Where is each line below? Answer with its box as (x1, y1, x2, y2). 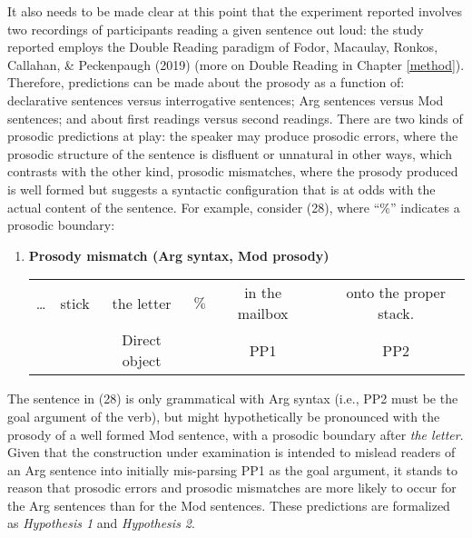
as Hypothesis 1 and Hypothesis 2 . (7, 513, 195, 533)
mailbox (237, 303, 289, 324)
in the (244, 282, 282, 304)
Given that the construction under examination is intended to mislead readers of (7, 443, 456, 462)
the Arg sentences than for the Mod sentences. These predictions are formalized (7, 495, 450, 514)
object (122, 350, 162, 372)
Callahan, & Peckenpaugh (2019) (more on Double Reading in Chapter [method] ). (7, 55, 465, 74)
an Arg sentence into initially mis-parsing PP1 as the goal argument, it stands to (7, 460, 458, 479)
